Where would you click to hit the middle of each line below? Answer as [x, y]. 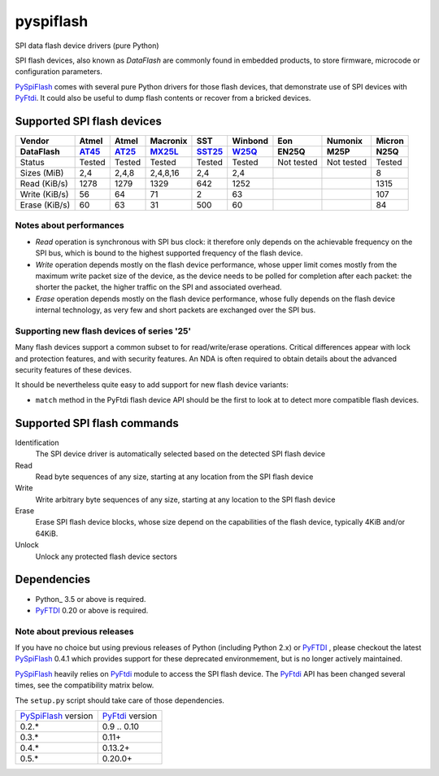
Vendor [35, 141]
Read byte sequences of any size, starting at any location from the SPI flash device [174, 477]
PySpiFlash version [57, 716]
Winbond [250, 141]
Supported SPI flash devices [88, 121]
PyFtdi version [130, 716]
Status [32, 163]
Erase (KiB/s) [45, 205]
